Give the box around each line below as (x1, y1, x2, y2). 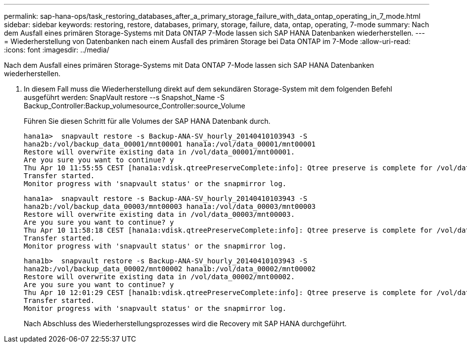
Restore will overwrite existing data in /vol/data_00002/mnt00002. (24, 273, 295, 281)
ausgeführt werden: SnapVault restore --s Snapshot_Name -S (24, 93, 225, 101)
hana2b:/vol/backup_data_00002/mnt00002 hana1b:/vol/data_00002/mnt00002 (24, 265, 316, 273)
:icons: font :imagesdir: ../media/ (4, 46, 109, 54)
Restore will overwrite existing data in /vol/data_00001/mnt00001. (24, 148, 295, 156)
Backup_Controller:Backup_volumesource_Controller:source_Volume (24, 101, 245, 110)
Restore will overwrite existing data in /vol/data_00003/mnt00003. (24, 210, 295, 218)
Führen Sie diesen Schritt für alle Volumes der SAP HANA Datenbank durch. (24, 117, 271, 125)
